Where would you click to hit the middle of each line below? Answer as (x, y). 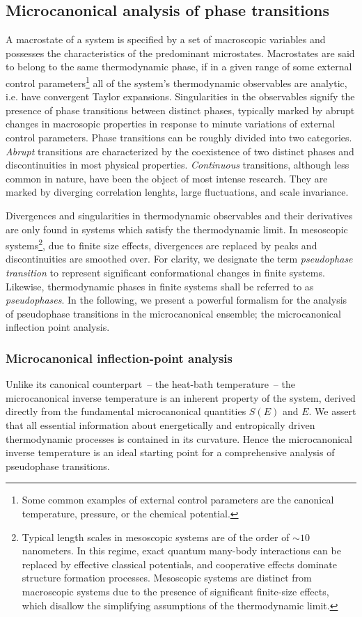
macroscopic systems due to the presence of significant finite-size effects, (175, 591)
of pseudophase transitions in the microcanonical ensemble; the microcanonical (173, 313)
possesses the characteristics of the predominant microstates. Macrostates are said (180, 53)
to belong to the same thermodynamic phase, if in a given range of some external (179, 67)
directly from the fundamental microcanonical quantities (126, 411)
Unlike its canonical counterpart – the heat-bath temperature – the (150, 384)
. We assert (332, 411)
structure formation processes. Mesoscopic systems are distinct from (167, 578)
